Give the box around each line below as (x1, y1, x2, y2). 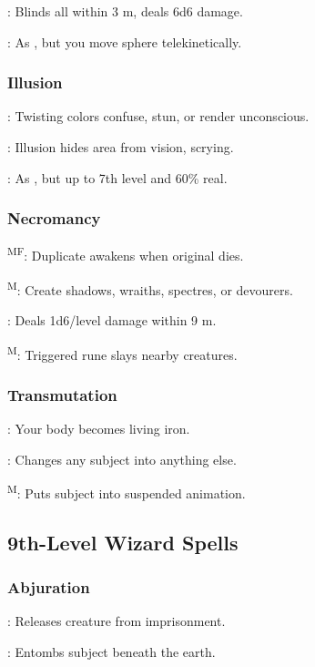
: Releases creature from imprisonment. (7, 611, 226, 631)
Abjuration (7, 576, 90, 599)
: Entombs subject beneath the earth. (7, 642, 216, 661)
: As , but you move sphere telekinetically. (7, 32, 242, 51)
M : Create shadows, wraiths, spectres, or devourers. (7, 277, 293, 299)
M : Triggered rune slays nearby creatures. (7, 342, 238, 364)
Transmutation (7, 383, 117, 405)
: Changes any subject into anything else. (7, 449, 237, 468)
